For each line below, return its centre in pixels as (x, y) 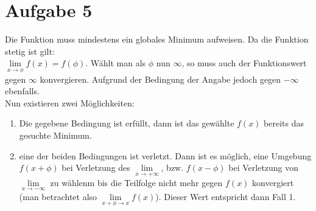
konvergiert (273, 183)
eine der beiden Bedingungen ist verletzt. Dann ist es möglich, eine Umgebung (165, 155)
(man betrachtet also (58, 196)
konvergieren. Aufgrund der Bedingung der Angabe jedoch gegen (160, 79)
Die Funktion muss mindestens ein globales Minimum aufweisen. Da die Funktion (157, 39)
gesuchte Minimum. (55, 135)
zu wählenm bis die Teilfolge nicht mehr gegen (136, 183)
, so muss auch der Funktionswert (244, 63)
